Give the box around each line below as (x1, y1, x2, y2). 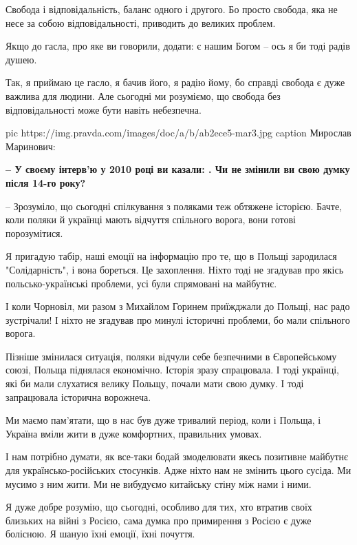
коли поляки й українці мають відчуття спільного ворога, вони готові (6, 212, 296, 227)
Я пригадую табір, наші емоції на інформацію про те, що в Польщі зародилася (6, 249, 337, 263)
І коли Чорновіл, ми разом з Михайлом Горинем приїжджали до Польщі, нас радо (6, 299, 350, 313)
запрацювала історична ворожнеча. (6, 389, 151, 404)
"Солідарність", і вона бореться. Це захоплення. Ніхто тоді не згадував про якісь (6, 262, 344, 276)
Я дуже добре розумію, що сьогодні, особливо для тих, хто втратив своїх (6, 500, 312, 514)
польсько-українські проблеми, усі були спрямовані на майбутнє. (6, 276, 277, 290)
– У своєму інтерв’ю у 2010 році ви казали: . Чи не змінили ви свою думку (6, 162, 350, 176)
